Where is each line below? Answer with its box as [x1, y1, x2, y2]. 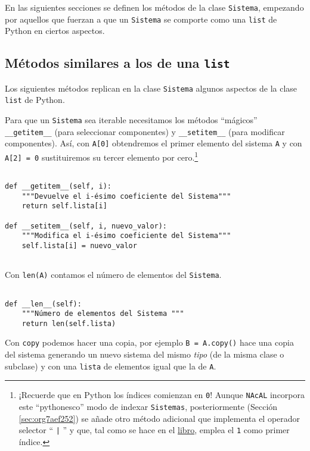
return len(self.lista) [21, 319, 116, 328]
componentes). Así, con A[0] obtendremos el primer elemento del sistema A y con [5, 137, 302, 149]
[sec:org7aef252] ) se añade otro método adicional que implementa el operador [18, 412, 300, 424]
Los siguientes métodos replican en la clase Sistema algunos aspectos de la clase [5, 82, 297, 94]
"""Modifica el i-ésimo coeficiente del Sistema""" [21, 231, 231, 240]
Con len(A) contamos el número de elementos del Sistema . [5, 268, 222, 281]
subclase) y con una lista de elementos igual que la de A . [5, 359, 216, 372]
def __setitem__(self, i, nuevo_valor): [5, 221, 168, 230]
